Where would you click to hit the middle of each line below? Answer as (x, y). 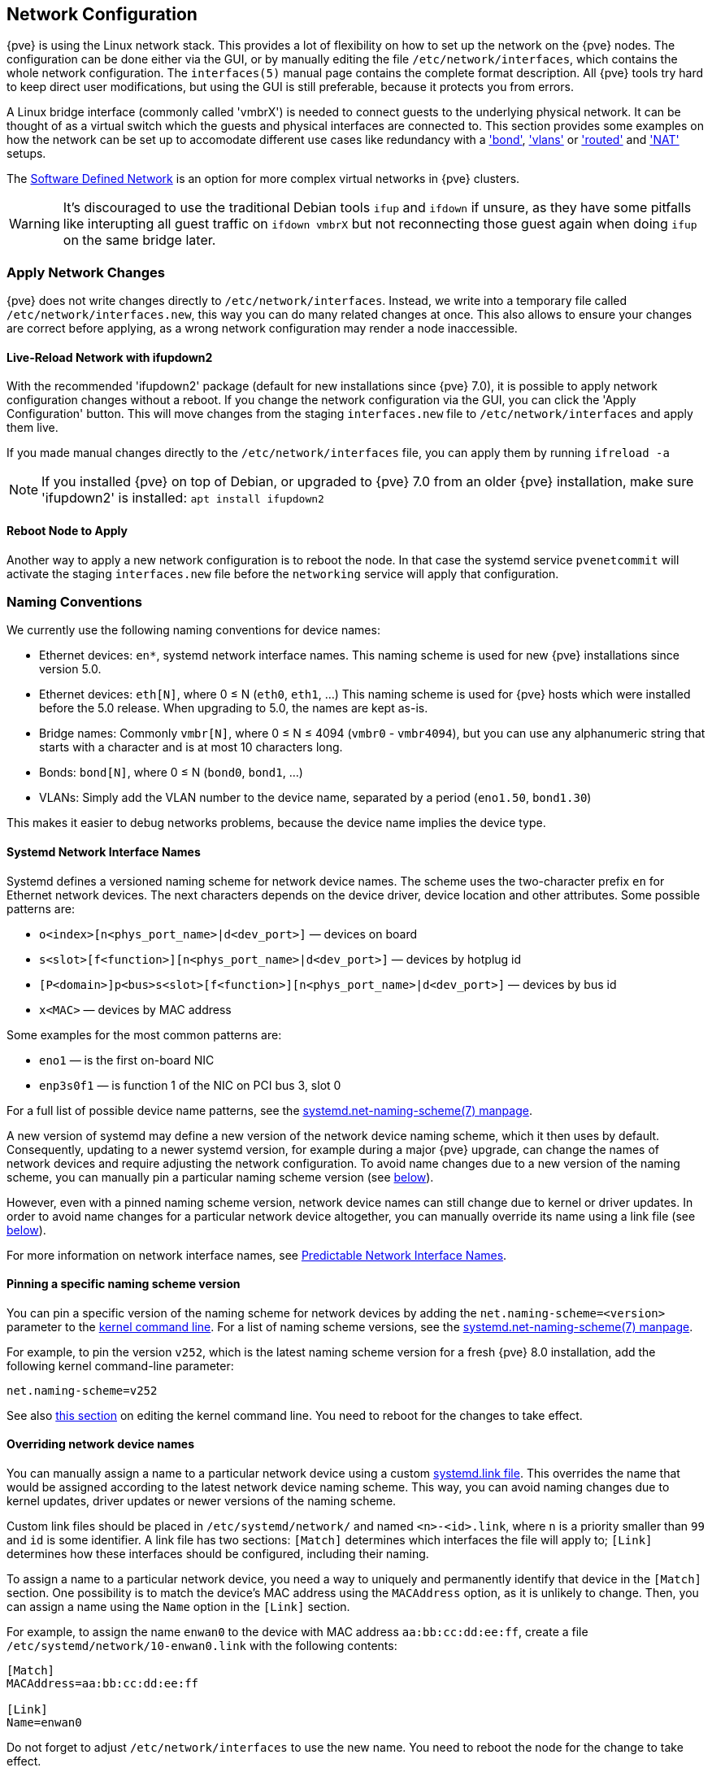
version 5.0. (70, 669)
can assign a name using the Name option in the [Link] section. (178, 1607)
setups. (26, 154)
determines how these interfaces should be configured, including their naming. (218, 1554)
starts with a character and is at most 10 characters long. (191, 747)
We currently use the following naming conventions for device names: (193, 630)
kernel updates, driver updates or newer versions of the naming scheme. (202, 1501)
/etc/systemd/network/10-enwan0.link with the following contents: (202, 1646)
